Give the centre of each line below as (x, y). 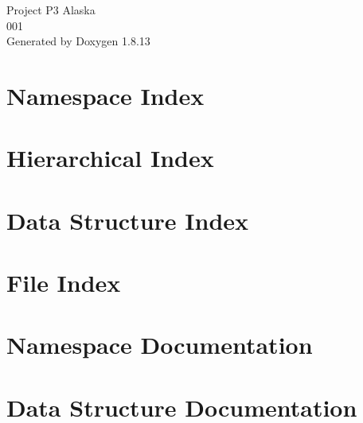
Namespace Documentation (160, 345)
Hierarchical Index (110, 158)
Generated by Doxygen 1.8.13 (78, 41)
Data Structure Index (128, 220)
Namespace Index (105, 95)
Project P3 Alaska (51, 10)
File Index (64, 283)
